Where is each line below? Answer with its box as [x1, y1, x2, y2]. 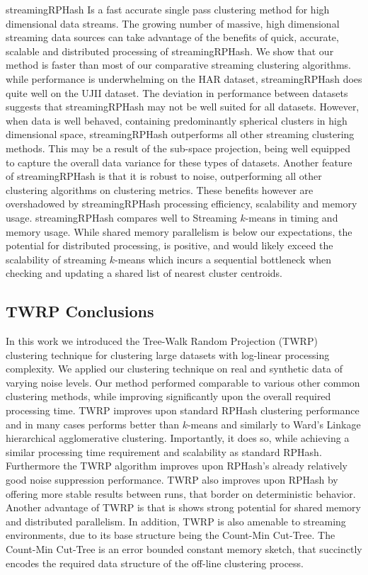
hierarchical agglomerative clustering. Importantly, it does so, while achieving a [6, 431, 350, 445]
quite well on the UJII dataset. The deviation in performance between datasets [6, 85, 348, 100]
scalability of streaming [6, 251, 107, 266]
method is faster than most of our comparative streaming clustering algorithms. [6, 57, 351, 72]
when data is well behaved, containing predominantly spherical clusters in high [6, 113, 347, 127]
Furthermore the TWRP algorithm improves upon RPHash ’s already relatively [6, 458, 347, 473]
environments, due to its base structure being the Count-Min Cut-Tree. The [6, 528, 335, 542]
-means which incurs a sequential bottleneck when [115, 251, 332, 266]
